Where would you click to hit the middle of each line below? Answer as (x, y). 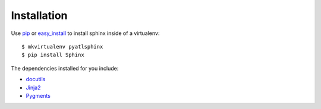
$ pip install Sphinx (53, 55)
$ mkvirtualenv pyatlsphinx (62, 47)
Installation (39, 15)
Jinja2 (33, 87)
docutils (36, 79)
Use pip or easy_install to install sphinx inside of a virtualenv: (85, 33)
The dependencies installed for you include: (65, 68)
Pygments (38, 95)
